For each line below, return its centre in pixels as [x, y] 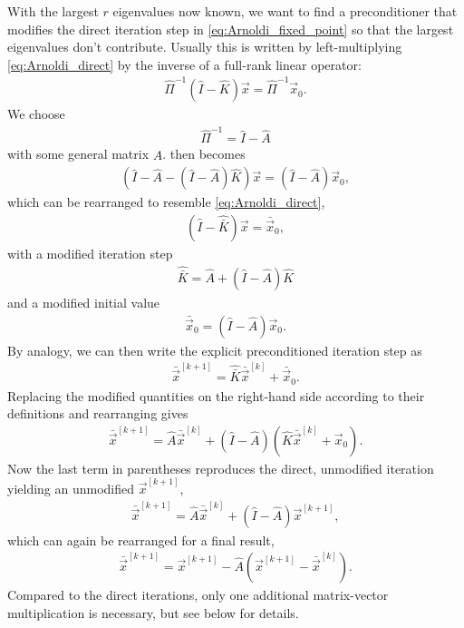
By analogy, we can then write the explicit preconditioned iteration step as [215, 350]
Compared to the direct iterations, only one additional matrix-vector [198, 595]
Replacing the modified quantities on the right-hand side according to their [216, 395]
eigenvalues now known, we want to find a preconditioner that [285, 11]
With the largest [53, 11]
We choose [36, 114]
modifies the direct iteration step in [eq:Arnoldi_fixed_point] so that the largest [231, 29]
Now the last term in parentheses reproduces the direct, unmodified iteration [221, 468]
